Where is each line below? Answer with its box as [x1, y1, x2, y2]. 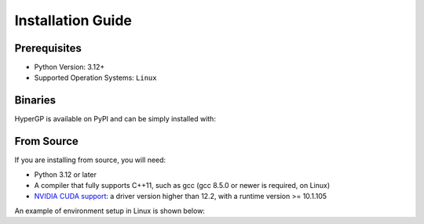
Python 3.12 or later [34, 169, 97, 179]
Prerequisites [14, 42, 82, 55]
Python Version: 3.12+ [34, 63, 105, 72]
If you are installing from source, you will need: [14, 155, 166, 164]
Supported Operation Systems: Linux [34, 73, 157, 82]
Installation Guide [14, 12, 133, 29]
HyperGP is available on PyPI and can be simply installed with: [14, 114, 216, 124]
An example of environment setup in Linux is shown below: [14, 206, 206, 215]
